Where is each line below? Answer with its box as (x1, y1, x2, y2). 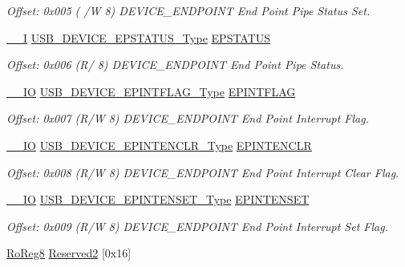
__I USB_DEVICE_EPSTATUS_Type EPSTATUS (6, 29, 271, 46)
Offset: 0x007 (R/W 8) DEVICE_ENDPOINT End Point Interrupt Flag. (6, 110, 369, 127)
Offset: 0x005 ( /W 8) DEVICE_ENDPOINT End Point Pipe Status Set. (6, 2, 371, 18)
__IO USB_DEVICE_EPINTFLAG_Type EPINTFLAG (6, 83, 296, 99)
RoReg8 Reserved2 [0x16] (6, 245, 132, 261)
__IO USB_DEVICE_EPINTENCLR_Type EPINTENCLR (6, 136, 312, 153)
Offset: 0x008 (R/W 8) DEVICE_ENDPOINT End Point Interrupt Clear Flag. (6, 164, 399, 180)
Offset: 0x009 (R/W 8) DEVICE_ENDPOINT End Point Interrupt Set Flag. (6, 217, 388, 234)
